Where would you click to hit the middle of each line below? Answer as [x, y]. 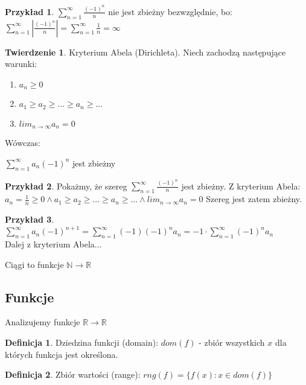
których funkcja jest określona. [62, 354]
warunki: [21, 64]
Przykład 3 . [30, 219]
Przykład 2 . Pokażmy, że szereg [66, 186]
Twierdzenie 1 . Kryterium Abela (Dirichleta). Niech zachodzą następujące [145, 52]
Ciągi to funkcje [34, 264]
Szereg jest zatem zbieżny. [254, 199]
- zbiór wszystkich [232, 342]
